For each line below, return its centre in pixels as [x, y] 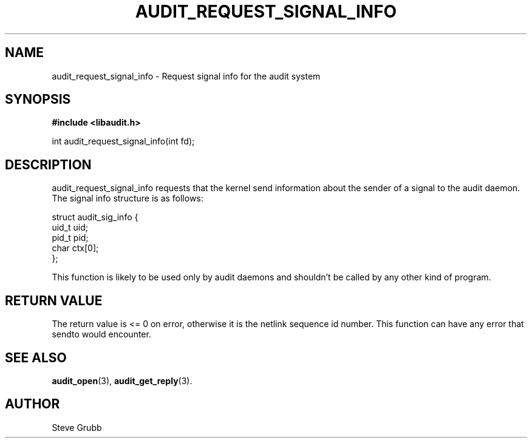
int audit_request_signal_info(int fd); [123, 141]
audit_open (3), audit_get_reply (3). [122, 380]
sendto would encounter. [101, 334]
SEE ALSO [36, 357]
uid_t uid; [70, 228]
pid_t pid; [70, 238]
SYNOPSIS [38, 100]
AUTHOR [32, 404]
